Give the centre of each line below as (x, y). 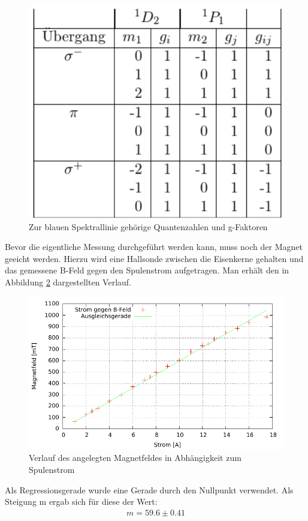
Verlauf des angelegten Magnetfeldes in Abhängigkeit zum (135, 458)
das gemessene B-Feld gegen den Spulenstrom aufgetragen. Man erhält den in (147, 270)
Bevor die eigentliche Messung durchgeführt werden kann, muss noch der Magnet (154, 247)
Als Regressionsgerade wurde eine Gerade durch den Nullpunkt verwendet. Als (149, 489)
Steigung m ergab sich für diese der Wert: (81, 501)
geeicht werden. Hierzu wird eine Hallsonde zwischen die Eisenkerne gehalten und (154, 258)
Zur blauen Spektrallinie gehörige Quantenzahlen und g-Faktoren (148, 226)
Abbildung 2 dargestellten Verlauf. (68, 282)
